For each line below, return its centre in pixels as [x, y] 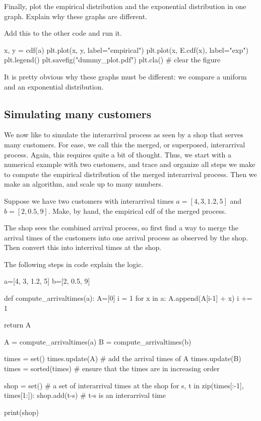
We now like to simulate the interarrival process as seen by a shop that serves [124, 135]
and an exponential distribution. [54, 86]
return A [18, 325]
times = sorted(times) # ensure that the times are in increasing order [112, 368]
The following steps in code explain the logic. [74, 264]
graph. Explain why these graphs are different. [76, 16]
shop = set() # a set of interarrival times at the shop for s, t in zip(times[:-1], [124, 385]
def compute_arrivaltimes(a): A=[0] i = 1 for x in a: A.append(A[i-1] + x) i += [128, 298]
